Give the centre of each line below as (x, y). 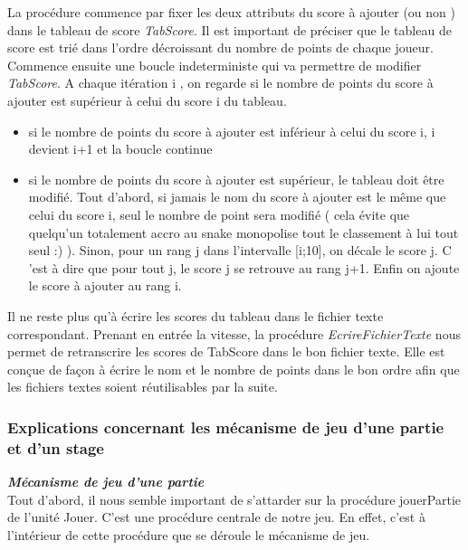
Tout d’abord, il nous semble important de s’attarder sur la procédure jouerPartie (234, 499)
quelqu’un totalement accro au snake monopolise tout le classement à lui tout (244, 232)
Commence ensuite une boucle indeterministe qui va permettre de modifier (215, 65)
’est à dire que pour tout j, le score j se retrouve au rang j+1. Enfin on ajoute (244, 267)
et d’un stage (56, 447)
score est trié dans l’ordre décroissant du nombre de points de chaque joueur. (220, 47)
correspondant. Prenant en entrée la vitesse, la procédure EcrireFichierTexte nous (234, 333)
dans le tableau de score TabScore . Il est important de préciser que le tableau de (229, 29)
